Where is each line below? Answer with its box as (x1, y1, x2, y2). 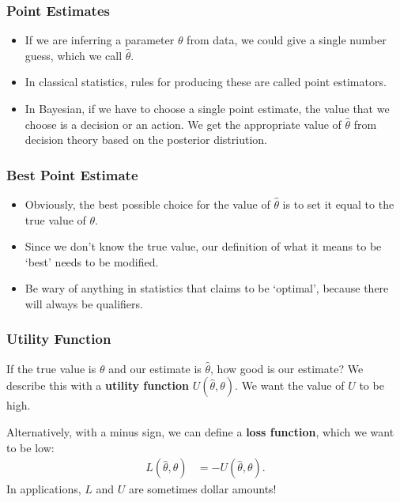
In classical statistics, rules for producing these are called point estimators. (25, 74, 387, 90)
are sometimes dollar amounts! (128, 481, 277, 497)
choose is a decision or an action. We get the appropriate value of (25, 115, 342, 132)
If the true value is (6, 360, 96, 376)
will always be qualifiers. (25, 295, 143, 311)
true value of (25, 211, 86, 228)
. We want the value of (235, 377, 345, 394)
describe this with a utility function (6, 377, 189, 394)
